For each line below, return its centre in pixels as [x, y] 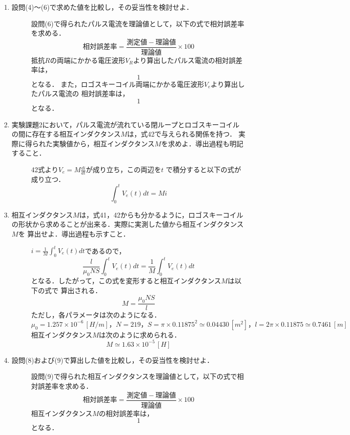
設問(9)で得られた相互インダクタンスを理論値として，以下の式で [134, 376]
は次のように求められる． [140, 334]
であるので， [105, 250]
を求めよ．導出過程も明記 [202, 143]
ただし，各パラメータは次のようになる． [96, 315]
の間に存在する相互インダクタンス [66, 134]
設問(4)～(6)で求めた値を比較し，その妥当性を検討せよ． [102, 7]
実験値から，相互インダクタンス [103, 143]
